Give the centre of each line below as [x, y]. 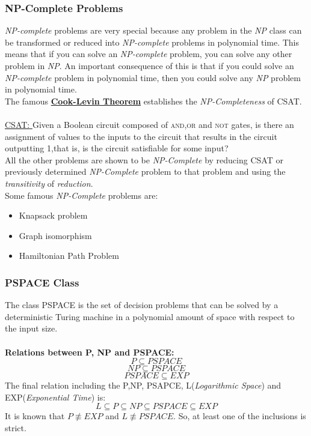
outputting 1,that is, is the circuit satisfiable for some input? [117, 148]
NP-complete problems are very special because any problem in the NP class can [153, 30]
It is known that [35, 416]
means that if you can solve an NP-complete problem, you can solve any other [149, 54]
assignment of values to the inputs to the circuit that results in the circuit [141, 136]
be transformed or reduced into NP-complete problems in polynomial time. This [152, 42]
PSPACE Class [42, 282]
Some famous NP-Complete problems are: [82, 195]
